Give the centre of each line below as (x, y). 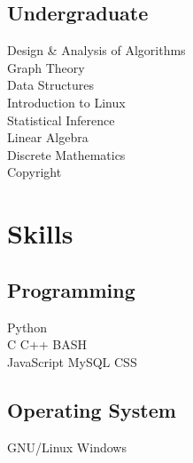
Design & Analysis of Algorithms (96, 50)
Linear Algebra (48, 137)
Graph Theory (46, 67)
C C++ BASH (47, 344)
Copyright (35, 172)
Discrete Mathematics (66, 154)
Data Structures (50, 85)
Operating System (92, 409)
